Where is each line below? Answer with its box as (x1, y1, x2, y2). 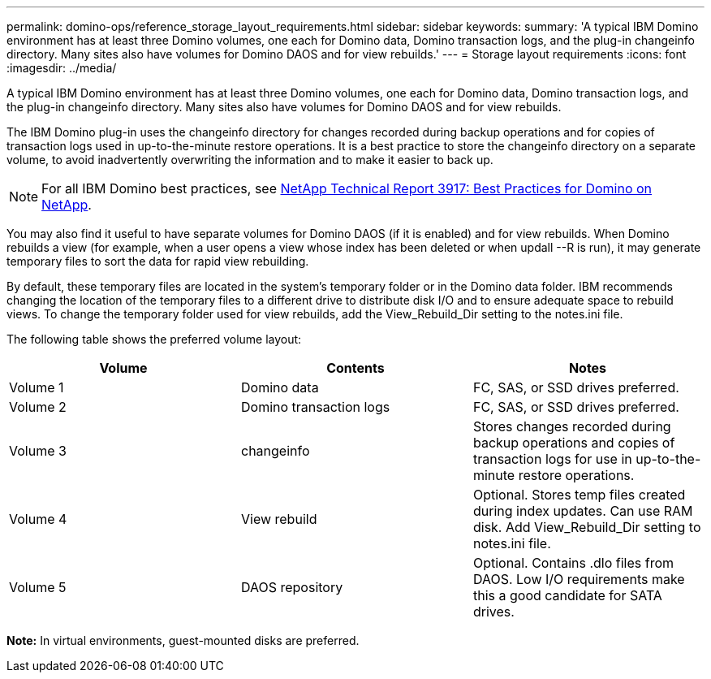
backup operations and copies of (472, 435, 675, 451)
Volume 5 (9, 579, 67, 595)
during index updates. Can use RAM (472, 503, 693, 519)
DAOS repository (240, 579, 343, 595)
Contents (326, 360, 385, 376)
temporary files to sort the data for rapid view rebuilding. (6, 254, 309, 268)
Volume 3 (9, 443, 67, 459)
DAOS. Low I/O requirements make (472, 571, 685, 587)
